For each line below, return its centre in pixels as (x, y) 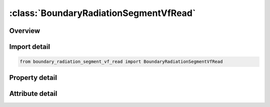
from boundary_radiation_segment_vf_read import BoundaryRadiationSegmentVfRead (121, 62)
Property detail (33, 77)
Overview (25, 31)
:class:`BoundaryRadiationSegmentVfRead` (102, 13)
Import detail (29, 47)
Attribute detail (33, 93)
